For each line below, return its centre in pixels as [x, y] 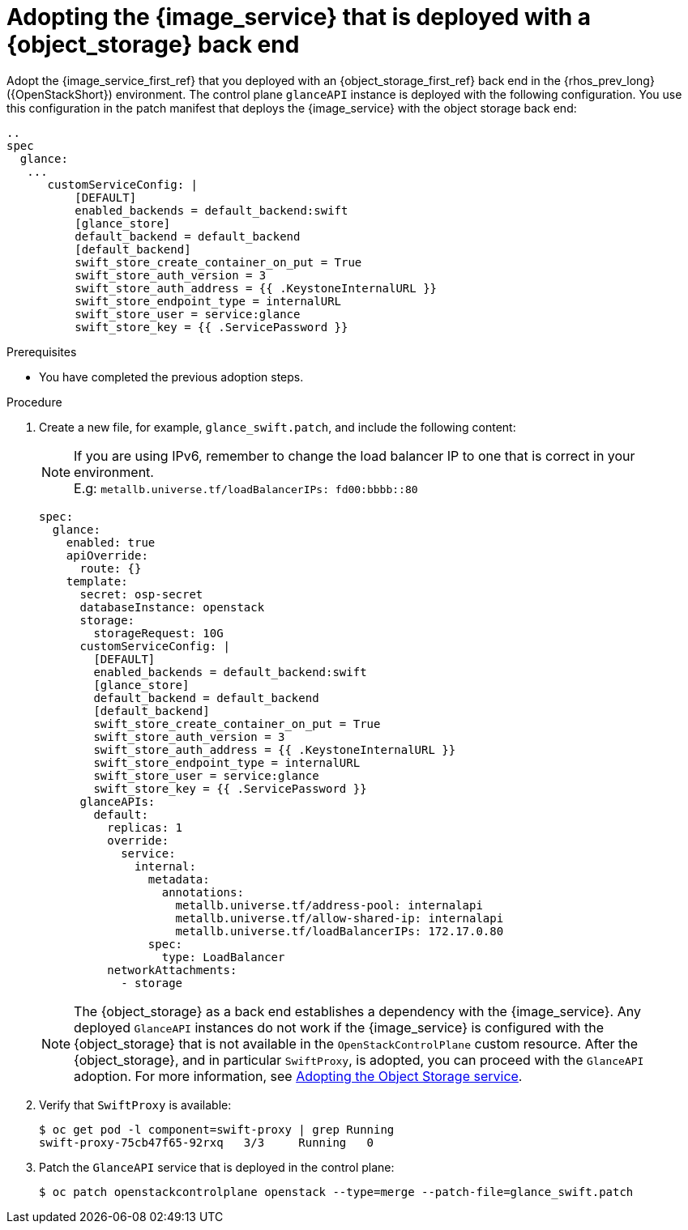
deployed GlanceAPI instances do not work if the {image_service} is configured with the [339, 1027]
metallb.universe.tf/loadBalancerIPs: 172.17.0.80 [340, 931]
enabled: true [111, 542]
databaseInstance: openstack [172, 607]
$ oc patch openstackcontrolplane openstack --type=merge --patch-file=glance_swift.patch [336, 1192]
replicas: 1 [145, 827]
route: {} [111, 568]
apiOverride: [107, 555]
